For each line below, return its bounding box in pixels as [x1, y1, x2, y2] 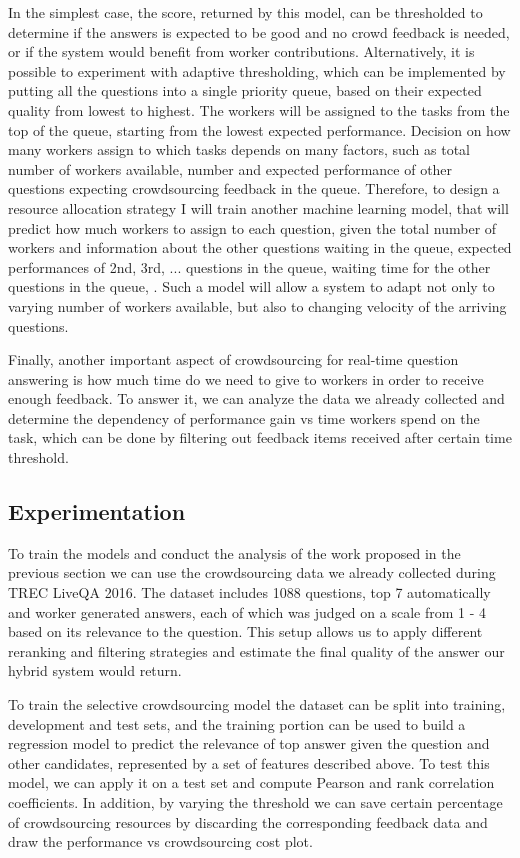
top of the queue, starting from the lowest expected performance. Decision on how [8, 119, 511, 140]
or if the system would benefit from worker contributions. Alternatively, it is [8, 41, 475, 62]
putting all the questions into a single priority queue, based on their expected [8, 80, 482, 101]
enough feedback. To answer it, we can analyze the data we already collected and [8, 388, 505, 409]
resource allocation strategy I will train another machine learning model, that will [8, 197, 509, 218]
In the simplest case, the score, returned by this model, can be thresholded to [8, 2, 483, 22]
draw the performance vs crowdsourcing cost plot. [8, 831, 313, 852]
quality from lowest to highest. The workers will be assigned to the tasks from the [8, 99, 510, 120]
